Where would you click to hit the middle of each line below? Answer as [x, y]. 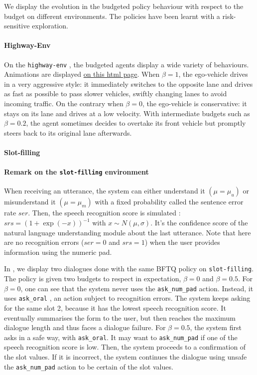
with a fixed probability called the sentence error [169, 202]
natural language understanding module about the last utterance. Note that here [128, 232]
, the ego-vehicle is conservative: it [194, 103]
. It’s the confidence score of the [199, 223]
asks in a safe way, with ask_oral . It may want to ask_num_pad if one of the [121, 337]
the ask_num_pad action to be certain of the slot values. [89, 366]
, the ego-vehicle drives [213, 74]
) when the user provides [182, 242]
